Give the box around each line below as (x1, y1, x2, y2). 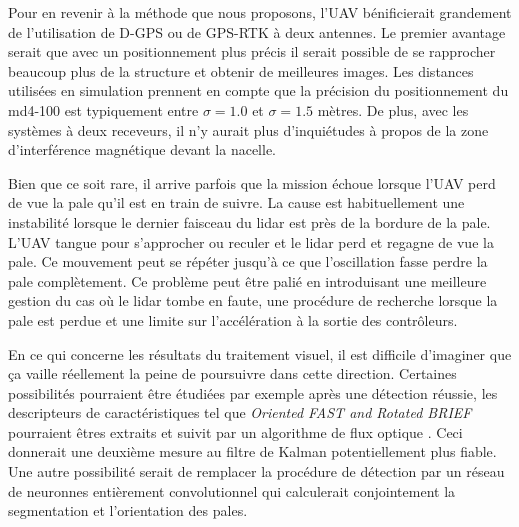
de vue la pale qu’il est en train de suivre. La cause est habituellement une (8, 192, 465, 213)
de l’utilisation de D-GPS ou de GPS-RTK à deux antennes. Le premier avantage (8, 21, 506, 42)
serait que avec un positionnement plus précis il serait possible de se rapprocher (8, 41, 496, 62)
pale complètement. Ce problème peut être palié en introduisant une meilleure (8, 270, 487, 291)
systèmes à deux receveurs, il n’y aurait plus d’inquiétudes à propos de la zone (8, 119, 489, 140)
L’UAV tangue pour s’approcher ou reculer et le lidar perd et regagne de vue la (8, 231, 494, 252)
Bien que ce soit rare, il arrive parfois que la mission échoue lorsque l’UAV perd (8, 172, 496, 193)
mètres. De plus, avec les (317, 99, 469, 120)
